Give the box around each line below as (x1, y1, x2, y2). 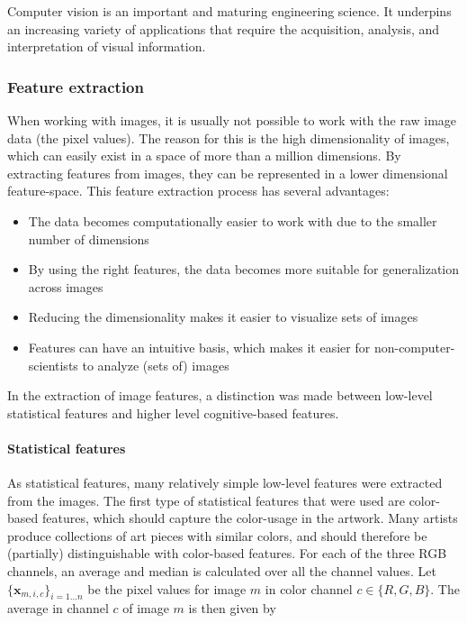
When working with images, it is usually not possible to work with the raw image (7, 111, 457, 129)
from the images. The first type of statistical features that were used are (7, 490, 405, 509)
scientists (28, 355, 78, 374)
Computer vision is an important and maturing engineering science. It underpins (7, 2, 452, 20)
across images (28, 277, 103, 296)
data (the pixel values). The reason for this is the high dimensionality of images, (7, 128, 450, 147)
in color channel (265, 579, 353, 598)
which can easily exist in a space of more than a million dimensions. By (7, 146, 401, 165)
